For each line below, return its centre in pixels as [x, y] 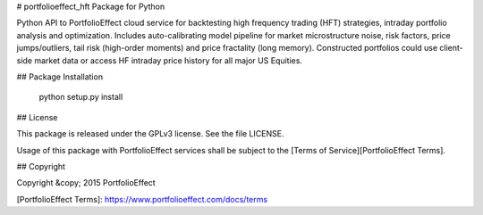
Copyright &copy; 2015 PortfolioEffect [86, 183]
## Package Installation [59, 77]
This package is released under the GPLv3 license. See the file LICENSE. [150, 134]
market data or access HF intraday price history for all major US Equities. [169, 60]
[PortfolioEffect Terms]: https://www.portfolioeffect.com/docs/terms [142, 199]
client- [452, 48]
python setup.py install [81, 97]
